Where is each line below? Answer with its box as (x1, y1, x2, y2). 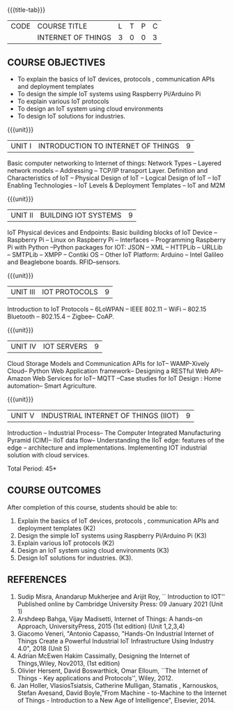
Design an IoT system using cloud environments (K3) (17, 546, 169, 554)
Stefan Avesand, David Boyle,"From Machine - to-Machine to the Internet (17, 689, 227, 697)
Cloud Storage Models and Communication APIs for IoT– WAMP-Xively (7, 360, 210, 367)
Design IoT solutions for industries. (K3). (17, 553, 134, 562)
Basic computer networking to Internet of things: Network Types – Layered (7, 159, 221, 167)
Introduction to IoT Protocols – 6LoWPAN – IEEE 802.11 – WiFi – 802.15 (7, 305, 207, 313)
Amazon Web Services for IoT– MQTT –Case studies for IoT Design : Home (7, 374, 221, 382)
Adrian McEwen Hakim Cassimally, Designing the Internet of (17, 651, 190, 660)
